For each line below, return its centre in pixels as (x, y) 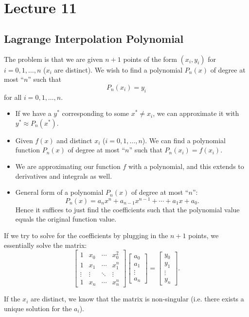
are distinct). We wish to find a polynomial (118, 69)
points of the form (150, 59)
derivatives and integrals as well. (64, 176)
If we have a (33, 113)
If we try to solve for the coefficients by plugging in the (86, 235)
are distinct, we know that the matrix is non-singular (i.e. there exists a (137, 299)
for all (13, 97)
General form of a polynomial (59, 192)
